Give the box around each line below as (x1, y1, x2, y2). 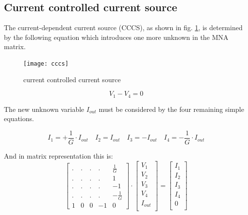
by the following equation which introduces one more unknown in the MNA (4, 32, 229, 42)
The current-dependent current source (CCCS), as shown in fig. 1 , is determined (4, 22, 243, 33)
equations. (4, 113, 34, 124)
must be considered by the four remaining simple (99, 104, 244, 114)
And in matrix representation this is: (4, 150, 113, 161)
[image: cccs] (23, 60, 69, 67)
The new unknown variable (4, 104, 84, 114)
